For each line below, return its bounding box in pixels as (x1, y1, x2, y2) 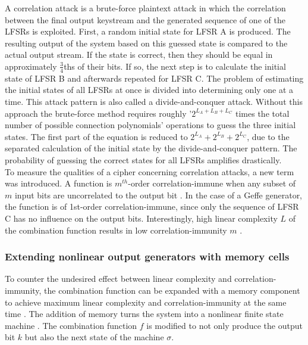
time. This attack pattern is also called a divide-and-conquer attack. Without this (5, 95, 303, 107)
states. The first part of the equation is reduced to (5, 130, 188, 142)
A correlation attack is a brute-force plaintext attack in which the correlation (5, 2, 286, 14)
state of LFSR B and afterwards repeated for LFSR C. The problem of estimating (5, 72, 304, 84)
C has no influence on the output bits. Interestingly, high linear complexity (5, 212, 278, 224)
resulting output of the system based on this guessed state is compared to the (5, 36, 288, 49)
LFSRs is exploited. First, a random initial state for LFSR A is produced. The (5, 25, 291, 38)
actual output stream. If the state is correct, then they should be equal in (5, 48, 273, 61)
